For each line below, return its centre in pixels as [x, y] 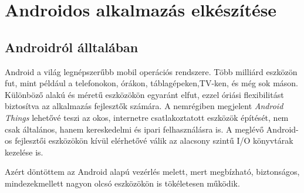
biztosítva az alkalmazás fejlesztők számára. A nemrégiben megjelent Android [144, 106]
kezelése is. [24, 152]
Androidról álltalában [72, 47]
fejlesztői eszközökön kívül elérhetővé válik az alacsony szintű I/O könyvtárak [154, 140]
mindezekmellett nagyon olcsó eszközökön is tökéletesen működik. [122, 183]
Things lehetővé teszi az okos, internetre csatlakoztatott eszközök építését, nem [147, 117]
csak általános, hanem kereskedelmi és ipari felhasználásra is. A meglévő [134, 129]
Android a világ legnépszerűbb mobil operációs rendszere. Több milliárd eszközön [151, 71]
